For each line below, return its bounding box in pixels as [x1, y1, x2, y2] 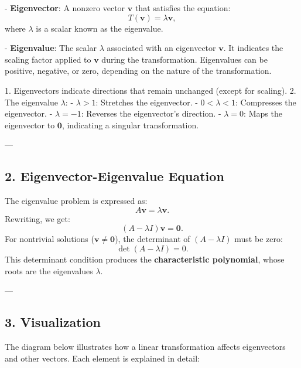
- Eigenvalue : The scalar [5, 42, 97, 54]
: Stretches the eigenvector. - [95, 96, 198, 108]
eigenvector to [5, 118, 55, 131]
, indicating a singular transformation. [61, 118, 199, 131]
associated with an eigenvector [107, 42, 216, 54]
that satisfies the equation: [135, 2, 231, 13]
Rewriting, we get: [5, 212, 70, 224]
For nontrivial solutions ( [5, 233, 94, 245]
